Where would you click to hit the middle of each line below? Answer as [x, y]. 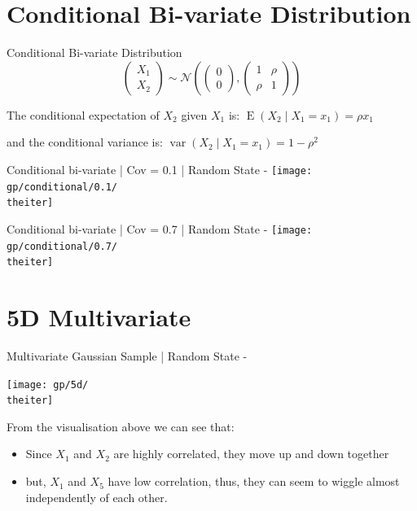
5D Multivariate [99, 317]
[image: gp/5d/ [48, 384]
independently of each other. [97, 497]
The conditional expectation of [83, 114]
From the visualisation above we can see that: [121, 426]
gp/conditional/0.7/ [62, 246]
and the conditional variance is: [85, 142]
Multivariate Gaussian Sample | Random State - [127, 355]
